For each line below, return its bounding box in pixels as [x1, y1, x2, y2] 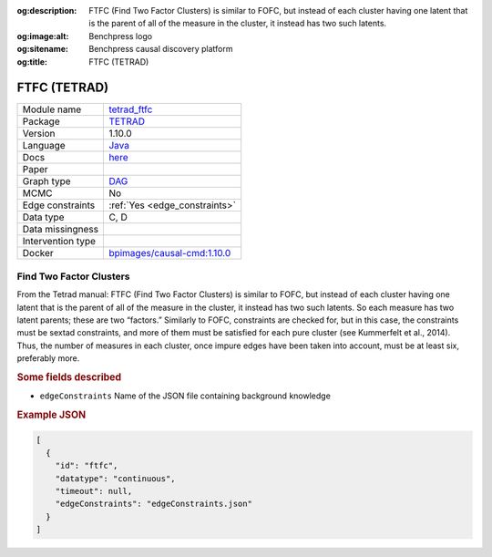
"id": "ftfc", [55, 460, 118, 471]
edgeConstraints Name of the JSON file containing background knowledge [39, 390, 332, 401]
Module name [22, 103, 82, 116]
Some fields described [16, 370, 122, 383]
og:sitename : [16, 44, 68, 55]
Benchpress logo [88, 30, 153, 41]
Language [22, 139, 66, 152]
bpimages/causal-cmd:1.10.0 [108, 247, 231, 260]
